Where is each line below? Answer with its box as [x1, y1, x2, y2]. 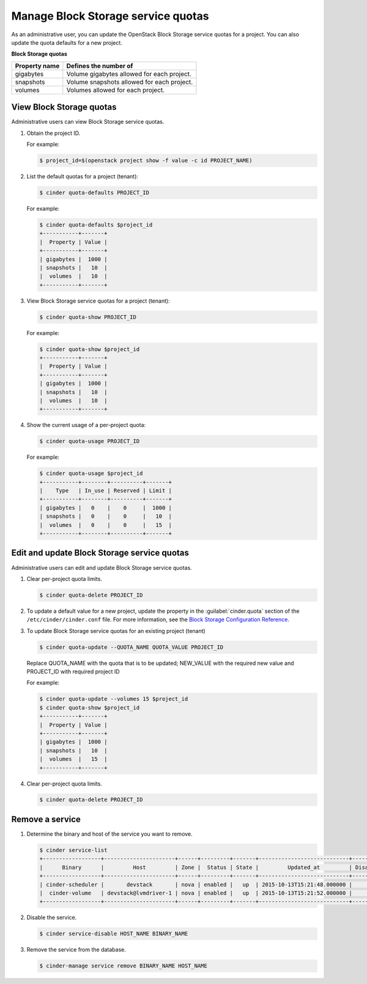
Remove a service [11, 814, 81, 824]
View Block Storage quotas [11, 102, 117, 113]
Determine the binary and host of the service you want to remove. [26, 830, 193, 838]
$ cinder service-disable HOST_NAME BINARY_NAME [39, 930, 188, 937]
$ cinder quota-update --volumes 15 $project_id [39, 695, 188, 703]
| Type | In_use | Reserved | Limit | [39, 487, 172, 494]
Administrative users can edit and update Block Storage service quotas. [11, 564, 192, 571]
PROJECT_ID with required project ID [26, 668, 120, 675]
